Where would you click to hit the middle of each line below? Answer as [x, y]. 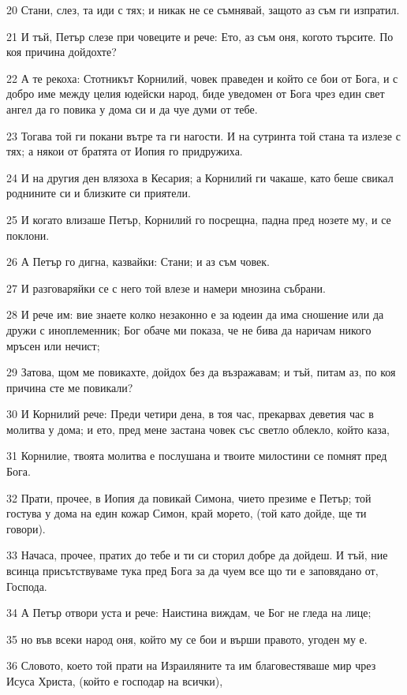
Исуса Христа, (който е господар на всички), [115, 681]
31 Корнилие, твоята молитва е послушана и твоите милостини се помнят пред [197, 456]
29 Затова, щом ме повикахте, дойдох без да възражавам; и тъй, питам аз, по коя [201, 372]
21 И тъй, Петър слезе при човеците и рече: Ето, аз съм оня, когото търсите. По [200, 36]
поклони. [28, 235]
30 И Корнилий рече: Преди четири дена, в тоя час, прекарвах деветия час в [190, 414]
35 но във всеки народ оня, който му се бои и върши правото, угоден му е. [187, 639]
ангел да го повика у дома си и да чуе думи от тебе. [132, 108]
